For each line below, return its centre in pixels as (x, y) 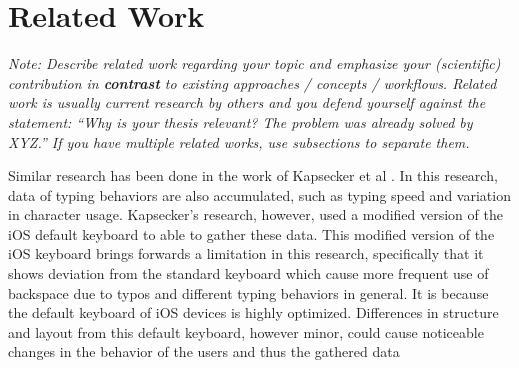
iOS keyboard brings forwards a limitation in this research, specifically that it (246, 253)
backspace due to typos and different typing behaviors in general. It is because (248, 292)
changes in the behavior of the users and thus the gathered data (204, 351)
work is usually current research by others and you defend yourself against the (247, 102)
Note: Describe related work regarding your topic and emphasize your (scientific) (254, 63)
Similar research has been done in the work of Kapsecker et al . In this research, (253, 175)
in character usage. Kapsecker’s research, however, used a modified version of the (255, 214)
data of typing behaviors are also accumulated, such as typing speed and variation (259, 194)
